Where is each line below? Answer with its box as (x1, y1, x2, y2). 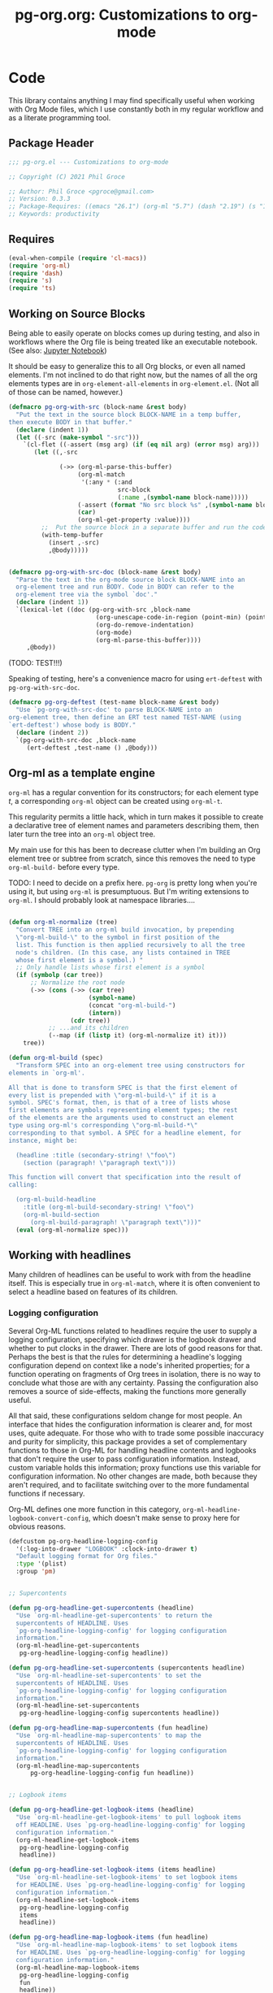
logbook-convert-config (8, 1514, 89, 1522)
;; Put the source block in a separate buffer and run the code (41, 523, 267, 532)
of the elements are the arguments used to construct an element (8, 1114, 234, 1122)
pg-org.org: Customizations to (15, 6, 225, 24)
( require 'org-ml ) (8, 262, 71, 270)
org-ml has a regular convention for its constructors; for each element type (8, 788, 259, 797)
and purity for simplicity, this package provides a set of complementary (8, 1436, 248, 1446)
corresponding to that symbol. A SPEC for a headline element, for (8, 1128, 242, 1137)
